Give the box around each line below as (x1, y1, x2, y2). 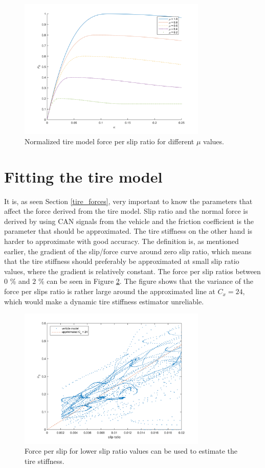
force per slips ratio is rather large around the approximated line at (4, 286, 215, 297)
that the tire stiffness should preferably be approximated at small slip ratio (4, 256, 239, 266)
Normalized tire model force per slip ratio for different (25, 136, 194, 146)
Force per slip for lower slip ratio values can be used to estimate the (25, 445, 238, 456)
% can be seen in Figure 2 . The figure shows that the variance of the (38, 276, 253, 286)
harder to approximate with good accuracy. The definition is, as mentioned (4, 236, 239, 247)
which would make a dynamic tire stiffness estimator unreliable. (4, 296, 204, 306)
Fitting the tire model (4, 166, 163, 187)
